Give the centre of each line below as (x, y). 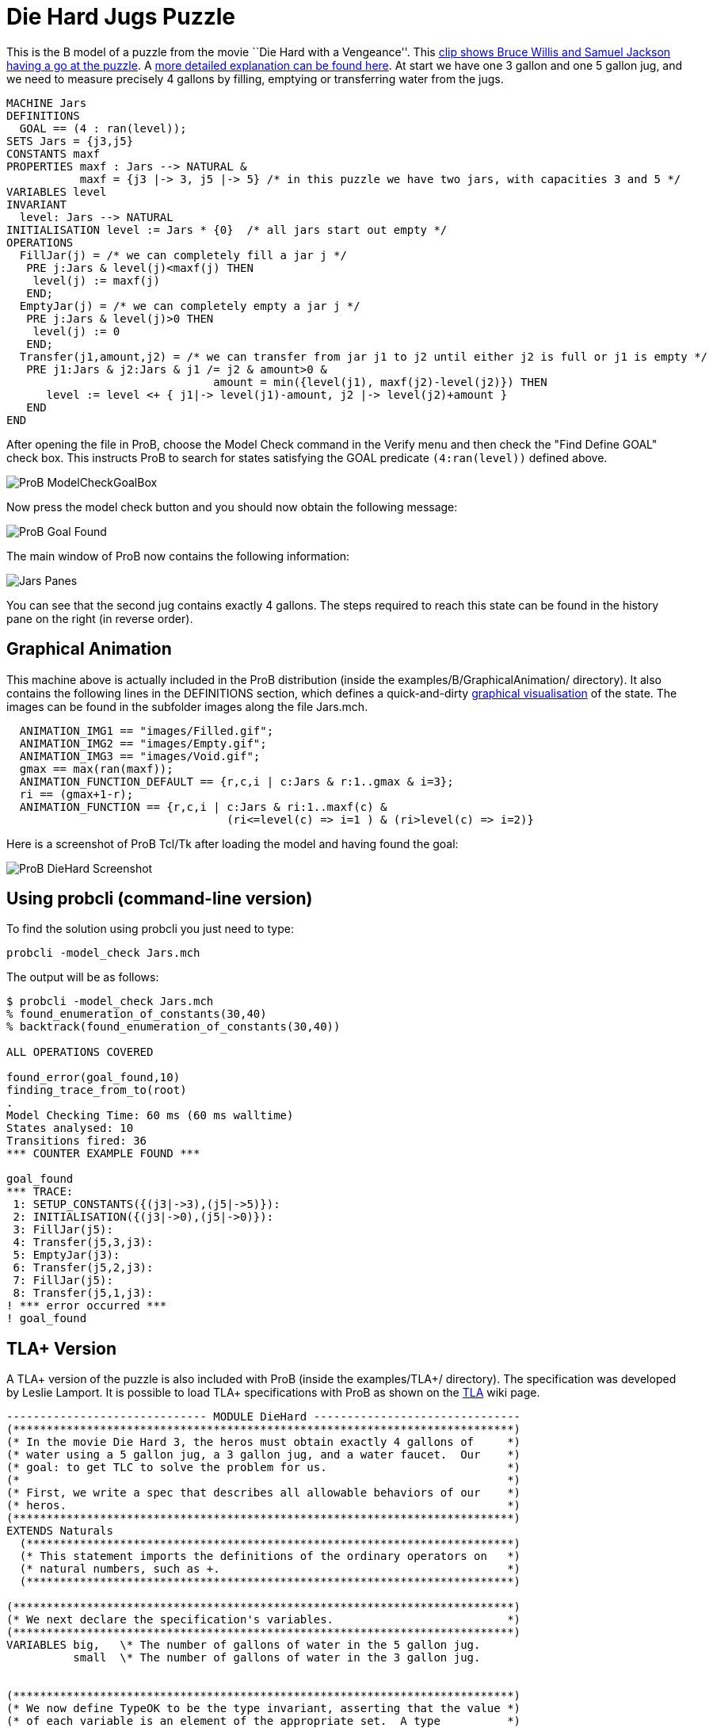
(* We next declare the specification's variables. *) (264, 1620)
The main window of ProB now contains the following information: (178, 556)
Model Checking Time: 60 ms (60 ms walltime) (150, 1116)
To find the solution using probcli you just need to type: (150, 929)
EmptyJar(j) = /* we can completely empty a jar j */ (190, 306)
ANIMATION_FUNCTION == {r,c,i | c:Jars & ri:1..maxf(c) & (203, 807)
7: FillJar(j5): (63, 1281)
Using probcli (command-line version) (160, 899)
